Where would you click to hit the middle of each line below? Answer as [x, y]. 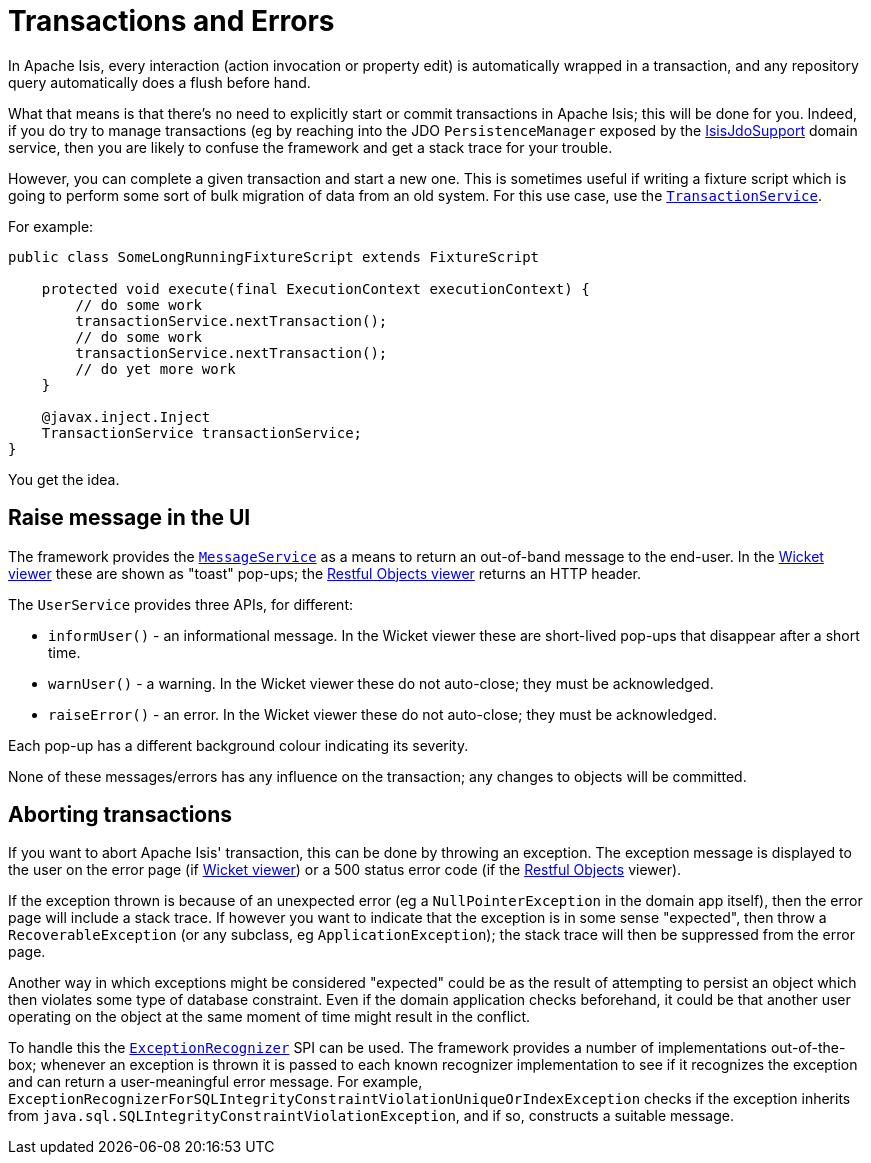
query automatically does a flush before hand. [159, 82]
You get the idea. [64, 479]
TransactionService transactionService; [202, 432]
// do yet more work [155, 368]
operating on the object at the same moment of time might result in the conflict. [269, 1017]
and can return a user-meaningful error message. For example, [215, 1082]
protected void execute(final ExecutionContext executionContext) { [315, 288]
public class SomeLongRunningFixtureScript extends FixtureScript [274, 256]
